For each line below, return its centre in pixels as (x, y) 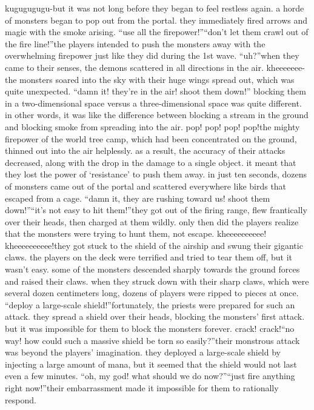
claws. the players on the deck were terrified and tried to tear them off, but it (149, 257)
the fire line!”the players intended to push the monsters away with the (135, 43)
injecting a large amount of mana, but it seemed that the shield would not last (151, 364)
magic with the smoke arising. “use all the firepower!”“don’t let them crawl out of (157, 32)
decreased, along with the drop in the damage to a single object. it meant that (151, 162)
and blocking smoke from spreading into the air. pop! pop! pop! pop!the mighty (152, 126)
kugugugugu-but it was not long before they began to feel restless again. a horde (155, 8)
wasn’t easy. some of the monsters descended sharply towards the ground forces (152, 269)
